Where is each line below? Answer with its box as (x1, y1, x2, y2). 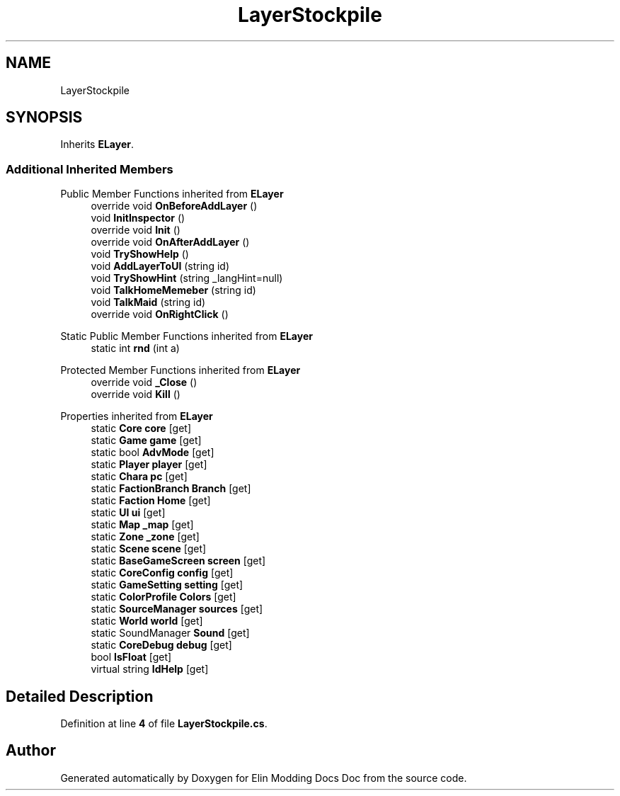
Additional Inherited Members (6, 161, 173, 176)
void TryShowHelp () (91, 248, 189, 261)
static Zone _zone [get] (91, 530, 200, 543)
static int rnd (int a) (91, 342, 180, 355)
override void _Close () (91, 376, 197, 389)
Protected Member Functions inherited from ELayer (60, 364, 301, 377)
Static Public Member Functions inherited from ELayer (60, 330, 313, 343)
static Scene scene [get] (91, 542, 207, 555)
